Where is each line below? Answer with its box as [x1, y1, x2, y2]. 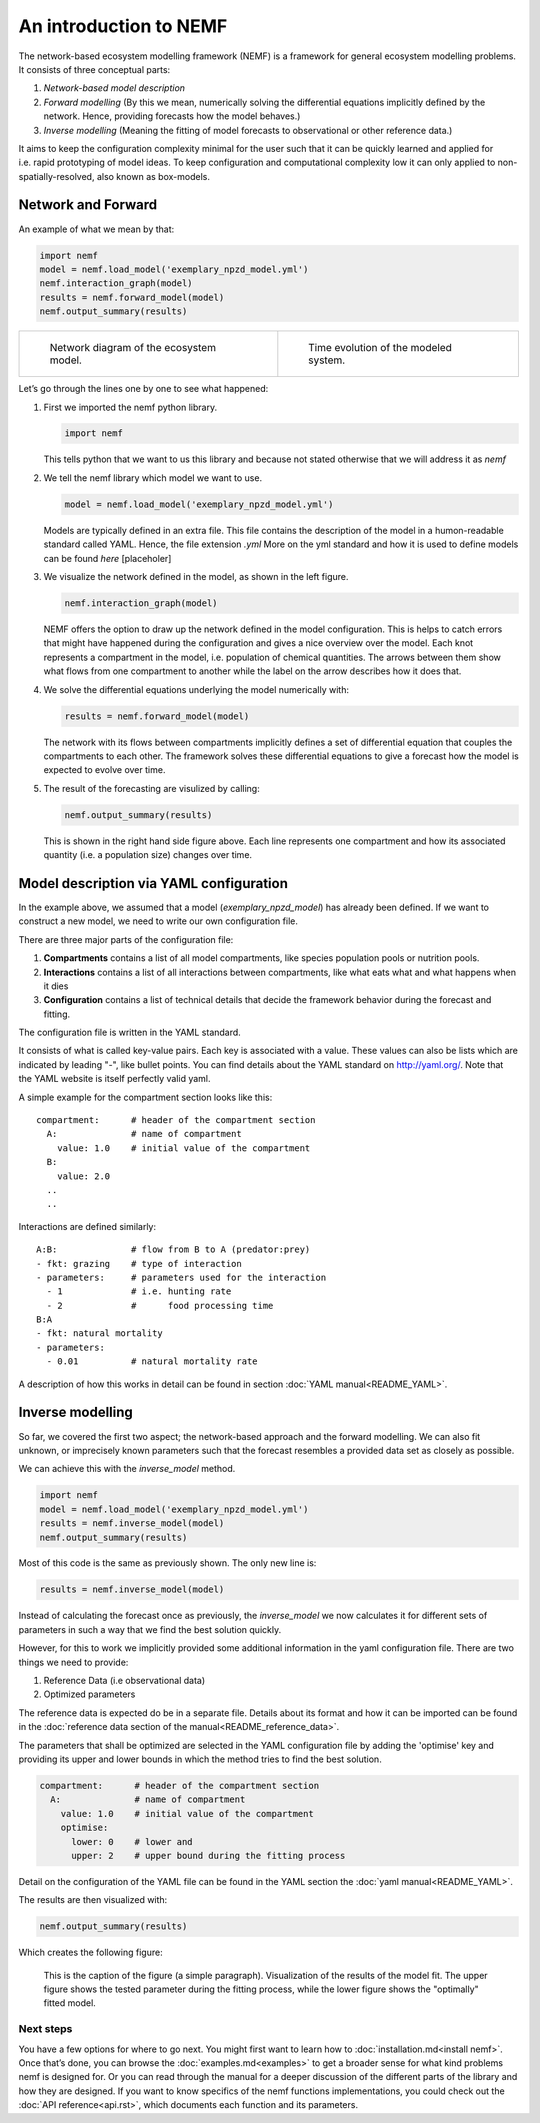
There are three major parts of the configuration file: [18, 933, 234, 945]
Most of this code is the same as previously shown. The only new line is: [18, 1557, 317, 1569]
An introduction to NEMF [18, 15, 228, 37]
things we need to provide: [18, 1656, 129, 1668]
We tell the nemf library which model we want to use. [43, 471, 263, 484]
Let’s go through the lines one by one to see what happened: [18, 383, 269, 395]
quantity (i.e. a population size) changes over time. [43, 849, 253, 861]
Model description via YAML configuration [18, 875, 289, 892]
